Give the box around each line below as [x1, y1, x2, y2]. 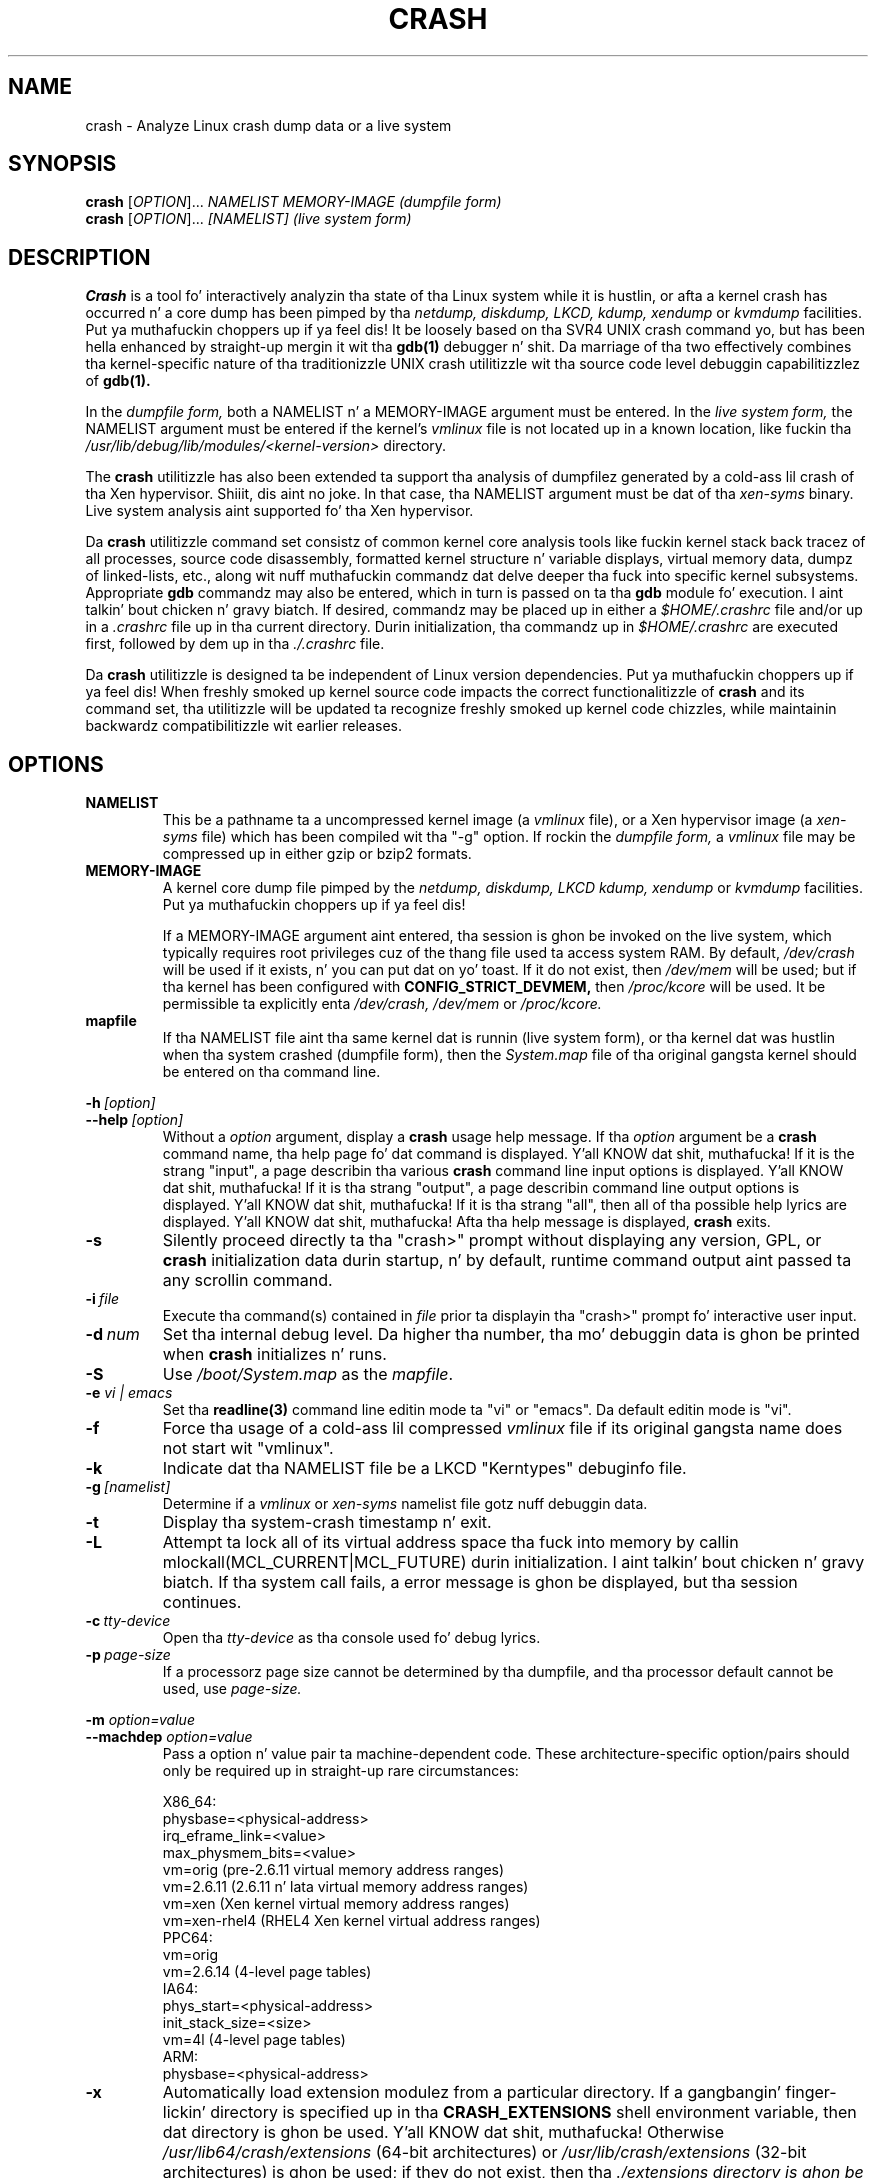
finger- [785, 2082, 837, 2103]
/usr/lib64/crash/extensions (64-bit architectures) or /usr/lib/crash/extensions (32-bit [162, 2142, 807, 2163]
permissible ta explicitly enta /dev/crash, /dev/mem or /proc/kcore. [162, 995, 602, 1013]
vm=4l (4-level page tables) [162, 2031, 346, 2049]
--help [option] [85, 1111, 184, 1129]
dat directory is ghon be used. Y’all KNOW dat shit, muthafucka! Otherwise [162, 2122, 725, 2143]
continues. [162, 1592, 242, 1613]
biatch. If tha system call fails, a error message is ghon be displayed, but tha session [162, 1572, 798, 1593]
